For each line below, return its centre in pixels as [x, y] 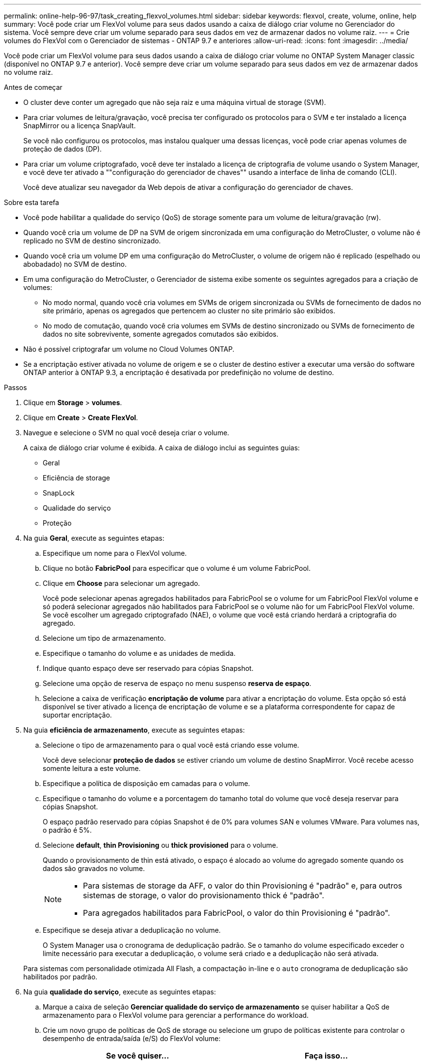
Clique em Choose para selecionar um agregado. [122, 583]
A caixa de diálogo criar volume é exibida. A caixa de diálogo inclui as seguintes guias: [162, 448]
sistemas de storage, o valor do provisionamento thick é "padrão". [204, 895]
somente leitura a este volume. [92, 768]
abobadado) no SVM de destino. [75, 264]
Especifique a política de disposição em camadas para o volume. [147, 783]
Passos [16, 387]
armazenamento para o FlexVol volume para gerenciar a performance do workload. [176, 1015]
